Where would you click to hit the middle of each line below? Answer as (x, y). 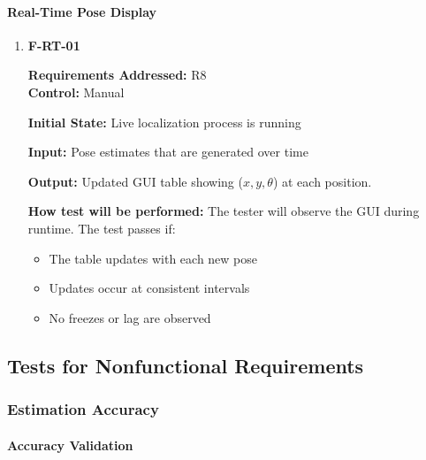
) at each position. (322, 181)
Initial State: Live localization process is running (164, 122)
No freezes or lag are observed (130, 317)
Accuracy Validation (70, 445)
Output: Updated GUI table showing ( (135, 181)
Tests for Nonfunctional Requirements (186, 365)
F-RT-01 (54, 45)
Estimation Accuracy (83, 409)
